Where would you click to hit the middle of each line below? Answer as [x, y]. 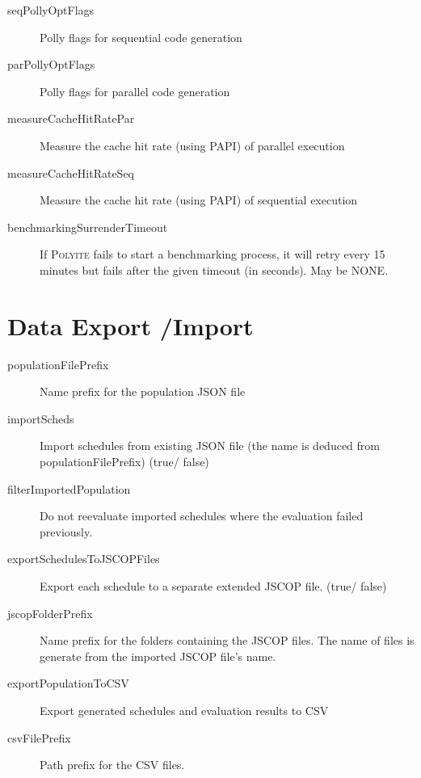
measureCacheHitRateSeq [71, 172]
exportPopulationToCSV [68, 683]
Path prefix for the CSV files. [112, 765]
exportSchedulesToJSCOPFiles [84, 559]
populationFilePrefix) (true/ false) [124, 462]
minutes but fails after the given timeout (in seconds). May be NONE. [214, 269]
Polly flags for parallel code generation [135, 91]
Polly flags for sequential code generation [141, 37]
